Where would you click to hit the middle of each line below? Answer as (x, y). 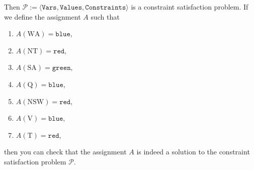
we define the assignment (43, 16)
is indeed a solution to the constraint (193, 152)
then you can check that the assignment (65, 152)
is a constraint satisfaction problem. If (190, 7)
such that (105, 16)
